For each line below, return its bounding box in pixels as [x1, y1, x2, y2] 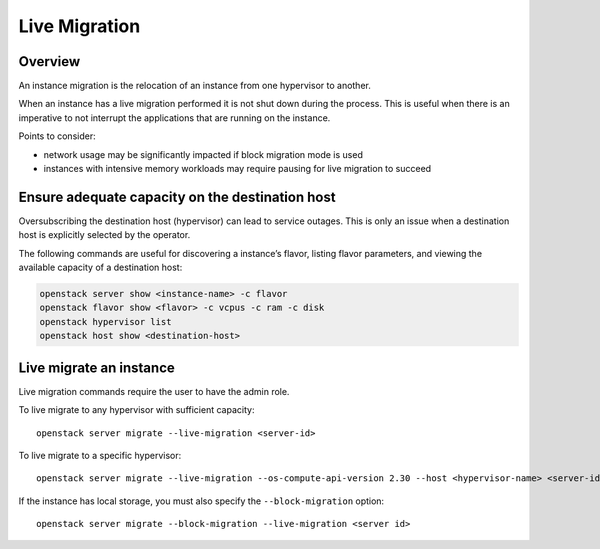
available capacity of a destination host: [18, 261, 183, 274]
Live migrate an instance [18, 359, 175, 376]
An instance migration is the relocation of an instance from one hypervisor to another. [18, 80, 372, 92]
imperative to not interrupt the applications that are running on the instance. [18, 111, 331, 124]
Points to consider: [18, 130, 96, 142]
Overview [18, 53, 81, 70]
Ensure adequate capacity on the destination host [18, 188, 336, 205]
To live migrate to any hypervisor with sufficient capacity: [18, 404, 255, 416]
